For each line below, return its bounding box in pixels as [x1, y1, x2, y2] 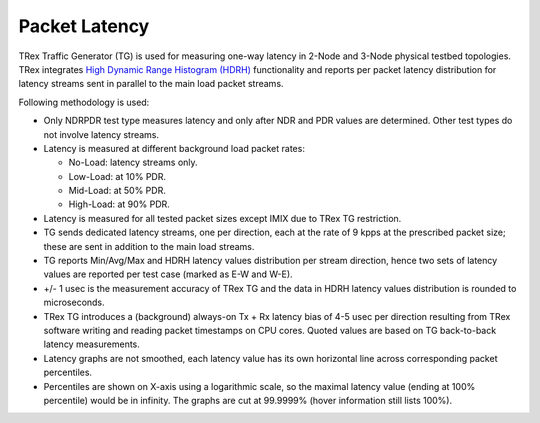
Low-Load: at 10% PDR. [68, 170, 167, 182]
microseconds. [43, 296, 105, 309]
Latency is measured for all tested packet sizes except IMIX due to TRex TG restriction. [43, 212, 402, 224]
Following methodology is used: [18, 96, 150, 108]
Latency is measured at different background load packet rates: [43, 142, 305, 154]
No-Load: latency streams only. [68, 156, 199, 169]
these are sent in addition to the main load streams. [43, 240, 255, 252]
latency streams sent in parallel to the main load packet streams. [18, 78, 284, 90]
